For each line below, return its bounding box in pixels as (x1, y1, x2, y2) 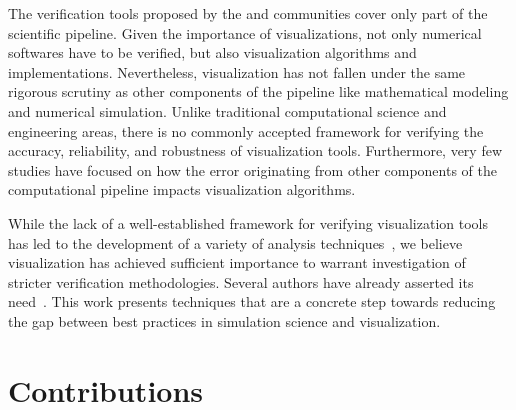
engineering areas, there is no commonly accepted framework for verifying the (8, 120, 484, 141)
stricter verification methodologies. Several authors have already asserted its (8, 271, 474, 292)
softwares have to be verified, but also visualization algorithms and (8, 42, 417, 63)
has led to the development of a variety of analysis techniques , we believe (8, 232, 463, 253)
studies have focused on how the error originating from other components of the (8, 159, 497, 180)
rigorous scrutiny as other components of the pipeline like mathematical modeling (8, 81, 509, 102)
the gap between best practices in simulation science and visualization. (8, 310, 441, 331)
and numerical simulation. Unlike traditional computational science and (8, 100, 447, 121)
